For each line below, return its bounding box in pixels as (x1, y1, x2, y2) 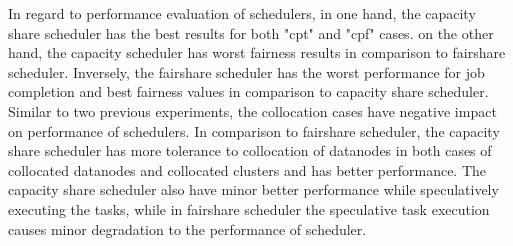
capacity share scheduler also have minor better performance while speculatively (8, 179, 499, 200)
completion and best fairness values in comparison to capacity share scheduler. (8, 81, 489, 102)
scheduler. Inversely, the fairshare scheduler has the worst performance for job (8, 61, 485, 82)
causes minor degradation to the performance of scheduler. (8, 218, 367, 239)
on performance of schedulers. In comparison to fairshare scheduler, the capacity (8, 120, 500, 141)
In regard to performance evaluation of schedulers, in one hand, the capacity (8, 3, 476, 23)
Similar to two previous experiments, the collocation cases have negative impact (8, 100, 497, 121)
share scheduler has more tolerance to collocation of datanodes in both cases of (8, 140, 492, 161)
